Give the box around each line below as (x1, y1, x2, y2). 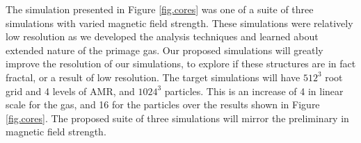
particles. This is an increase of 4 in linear (164, 83, 344, 98)
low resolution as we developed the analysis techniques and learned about (6, 29, 319, 44)
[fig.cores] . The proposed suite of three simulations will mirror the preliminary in (6, 110, 349, 125)
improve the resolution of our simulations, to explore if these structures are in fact (6, 56, 356, 71)
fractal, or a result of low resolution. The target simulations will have (6, 69, 300, 84)
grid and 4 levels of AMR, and (6, 83, 135, 98)
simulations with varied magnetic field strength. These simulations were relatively (6, 15, 353, 30)
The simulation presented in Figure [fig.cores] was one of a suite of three (6, 2, 314, 16)
